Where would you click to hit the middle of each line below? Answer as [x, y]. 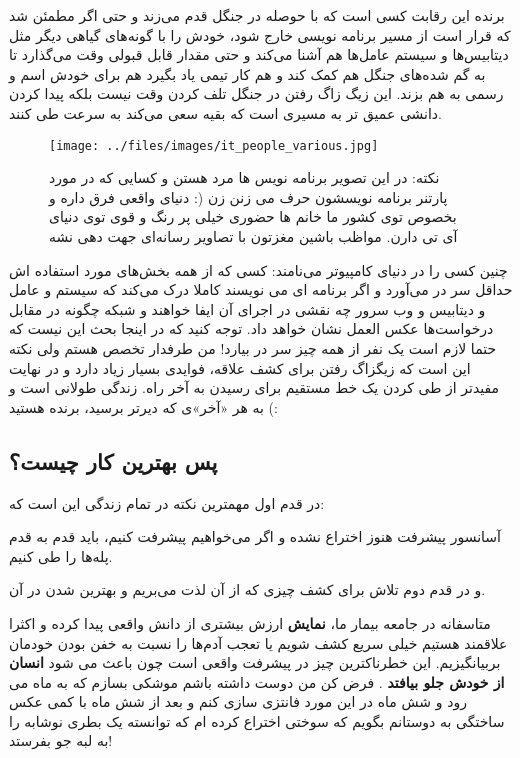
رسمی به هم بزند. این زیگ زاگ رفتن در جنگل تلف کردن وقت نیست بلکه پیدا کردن [256, 93]
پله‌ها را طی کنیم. [61, 555]
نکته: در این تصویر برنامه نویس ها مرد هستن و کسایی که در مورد [244, 177]
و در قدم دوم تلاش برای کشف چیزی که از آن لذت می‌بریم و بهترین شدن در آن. [247, 589]
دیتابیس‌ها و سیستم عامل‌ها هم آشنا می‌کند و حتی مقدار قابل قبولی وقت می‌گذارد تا [259, 54]
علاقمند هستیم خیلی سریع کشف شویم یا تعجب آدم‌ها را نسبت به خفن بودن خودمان [258, 642]
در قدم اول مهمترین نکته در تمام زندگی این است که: [167, 502]
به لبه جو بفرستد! [61, 740]
